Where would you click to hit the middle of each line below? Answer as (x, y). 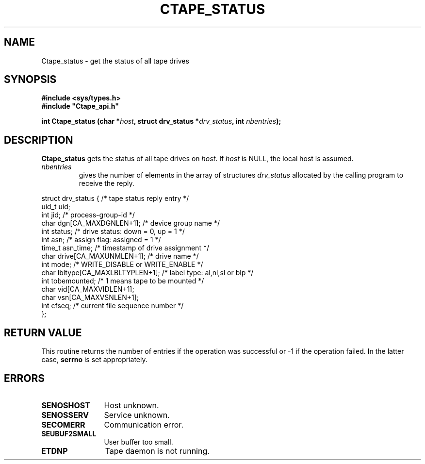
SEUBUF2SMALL (69, 433)
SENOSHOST (66, 405)
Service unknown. (137, 415)
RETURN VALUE (43, 332)
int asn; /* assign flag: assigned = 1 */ (101, 240)
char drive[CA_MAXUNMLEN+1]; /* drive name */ (120, 256)
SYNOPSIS (30, 80)
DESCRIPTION (39, 140)
